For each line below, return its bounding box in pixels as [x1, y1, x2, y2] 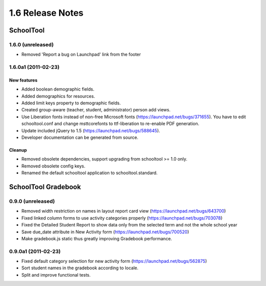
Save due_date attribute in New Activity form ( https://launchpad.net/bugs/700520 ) [21, 229, 189, 235]
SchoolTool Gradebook [9, 183, 81, 191]
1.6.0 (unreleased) [9, 41, 54, 48]
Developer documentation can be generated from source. [21, 134, 138, 140]
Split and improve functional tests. [21, 272, 91, 278]
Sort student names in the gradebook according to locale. [21, 265, 139, 271]
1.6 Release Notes [9, 7, 84, 18]
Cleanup [9, 147, 27, 153]
